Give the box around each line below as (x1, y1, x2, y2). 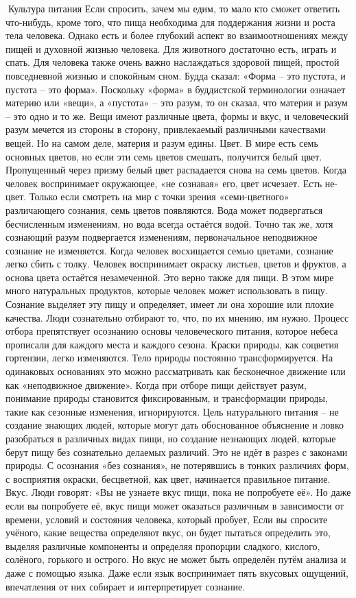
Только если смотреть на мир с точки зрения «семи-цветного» (29, 189, 289, 204)
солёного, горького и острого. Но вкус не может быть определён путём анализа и (5, 552, 346, 566)
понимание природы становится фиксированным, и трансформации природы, (5, 391, 328, 405)
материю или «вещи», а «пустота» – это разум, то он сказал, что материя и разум (5, 95, 348, 110)
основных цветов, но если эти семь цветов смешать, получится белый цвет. (5, 149, 322, 163)
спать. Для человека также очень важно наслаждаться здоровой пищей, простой (5, 55, 340, 69)
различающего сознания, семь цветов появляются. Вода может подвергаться (5, 202, 323, 217)
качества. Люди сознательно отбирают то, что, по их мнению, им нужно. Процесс (5, 310, 349, 324)
